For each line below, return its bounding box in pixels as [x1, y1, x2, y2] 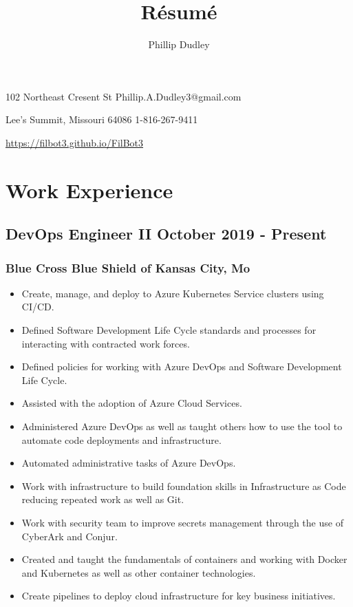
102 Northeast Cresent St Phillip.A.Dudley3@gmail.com [6, 89, 242, 103]
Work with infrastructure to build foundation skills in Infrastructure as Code [21, 478, 346, 493]
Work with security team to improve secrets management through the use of [21, 515, 343, 529]
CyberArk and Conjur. [21, 529, 118, 543]
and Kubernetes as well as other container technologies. [21, 565, 256, 579]
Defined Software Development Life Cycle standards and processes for [21, 323, 317, 337]
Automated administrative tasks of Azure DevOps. [21, 456, 236, 470]
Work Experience [6, 175, 173, 204]
